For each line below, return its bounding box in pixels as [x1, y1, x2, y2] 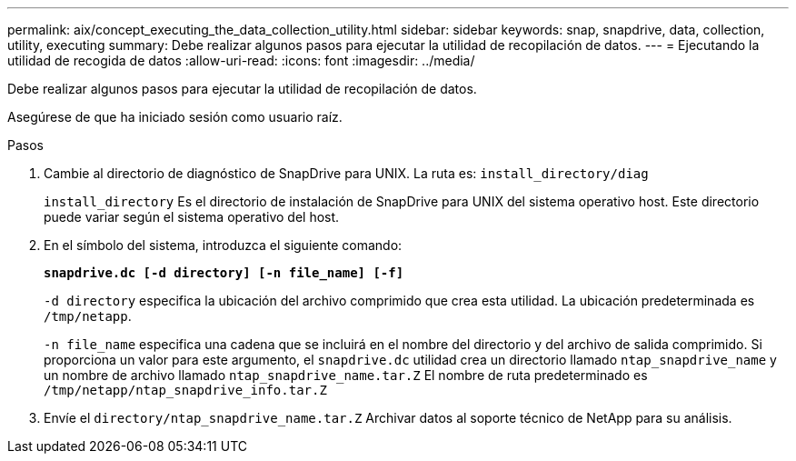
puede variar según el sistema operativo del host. [44, 209, 340, 225]
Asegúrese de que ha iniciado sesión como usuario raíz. [7, 109, 343, 125]
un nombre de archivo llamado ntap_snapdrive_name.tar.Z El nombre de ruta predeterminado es [44, 367, 648, 383]
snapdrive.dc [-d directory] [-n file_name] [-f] [44, 266, 404, 280]
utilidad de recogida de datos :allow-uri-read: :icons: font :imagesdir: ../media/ [7, 53, 475, 68]
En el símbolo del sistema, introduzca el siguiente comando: [44, 237, 403, 253]
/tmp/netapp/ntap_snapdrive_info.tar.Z [44, 383, 327, 397]
